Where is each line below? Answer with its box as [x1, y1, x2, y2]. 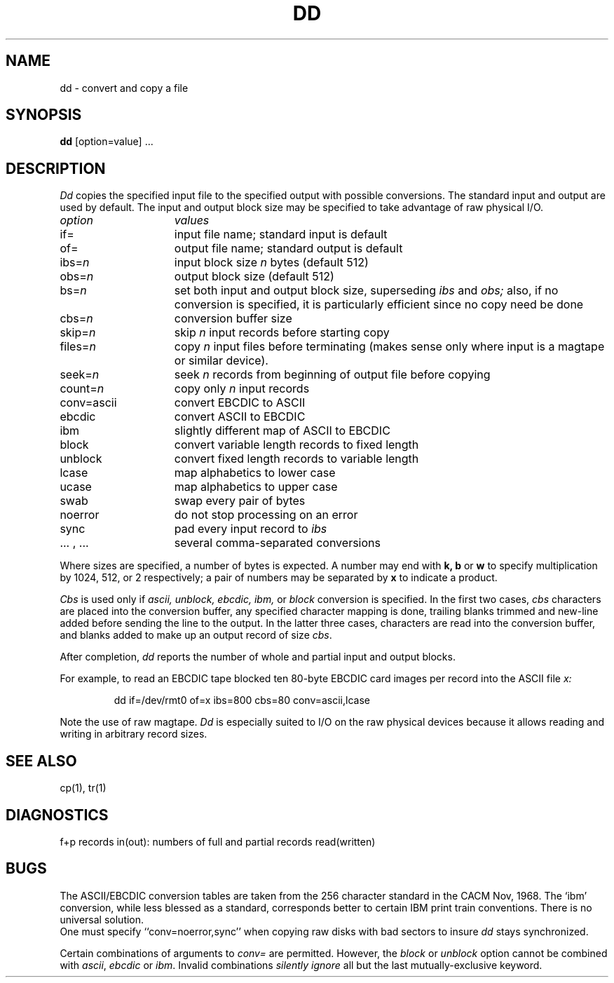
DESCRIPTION [6, 159, 106, 177]
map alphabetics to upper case [174, 480, 338, 494]
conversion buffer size [174, 311, 292, 326]
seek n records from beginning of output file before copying [174, 367, 491, 382]
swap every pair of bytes [174, 494, 306, 508]
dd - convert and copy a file [60, 81, 189, 94]
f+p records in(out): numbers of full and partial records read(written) [60, 835, 376, 848]
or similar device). [174, 353, 268, 368]
